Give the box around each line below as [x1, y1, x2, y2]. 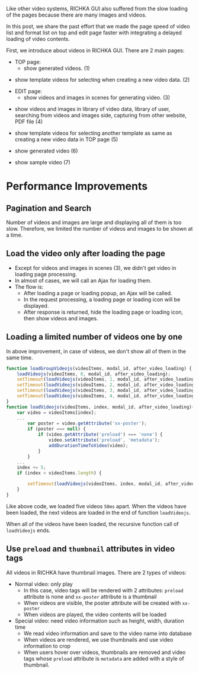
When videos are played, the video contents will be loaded [23, 611, 167, 618]
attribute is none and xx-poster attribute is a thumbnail [23, 593, 157, 600]
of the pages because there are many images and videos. [6, 11, 147, 18]
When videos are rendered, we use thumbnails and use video [23, 636, 174, 643]
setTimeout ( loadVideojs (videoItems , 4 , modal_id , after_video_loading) [17, 393, 197, 399]
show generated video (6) [14, 148, 78, 154]
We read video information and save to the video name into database [23, 630, 192, 637]
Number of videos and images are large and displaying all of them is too [6, 219, 182, 226]
